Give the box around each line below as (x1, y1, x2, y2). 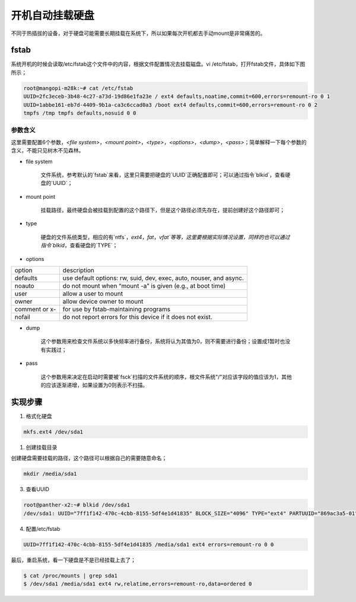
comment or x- (14, 305, 56, 314)
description (62, 266, 95, 275)
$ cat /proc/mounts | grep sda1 (23, 572, 118, 579)
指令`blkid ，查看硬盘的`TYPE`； (40, 242, 118, 249)
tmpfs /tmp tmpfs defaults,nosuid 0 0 (23, 110, 136, 116)
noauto (14, 282, 35, 290)
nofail (14, 313, 31, 321)
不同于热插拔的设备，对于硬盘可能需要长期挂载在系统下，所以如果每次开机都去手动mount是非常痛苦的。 (11, 30, 266, 37)
